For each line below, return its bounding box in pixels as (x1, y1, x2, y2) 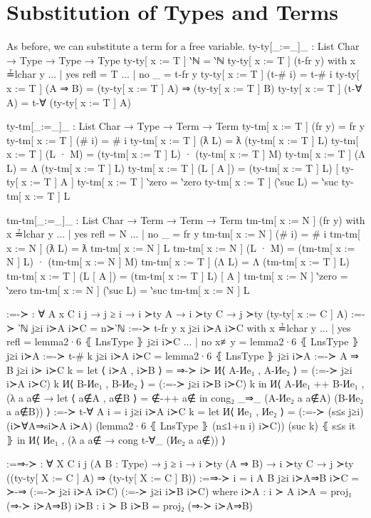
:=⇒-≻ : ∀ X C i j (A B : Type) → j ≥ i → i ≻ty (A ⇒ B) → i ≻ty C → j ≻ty (6, 456, 354, 471)
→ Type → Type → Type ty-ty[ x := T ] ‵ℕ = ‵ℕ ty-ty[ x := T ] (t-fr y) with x (6, 52, 356, 67)
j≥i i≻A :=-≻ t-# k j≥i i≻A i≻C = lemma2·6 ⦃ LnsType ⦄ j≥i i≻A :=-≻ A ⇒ (6, 348, 360, 362)
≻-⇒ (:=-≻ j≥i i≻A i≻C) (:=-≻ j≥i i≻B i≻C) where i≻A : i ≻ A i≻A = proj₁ (6, 484, 352, 499)
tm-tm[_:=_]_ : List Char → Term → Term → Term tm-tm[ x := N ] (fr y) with (6, 212, 365, 227)
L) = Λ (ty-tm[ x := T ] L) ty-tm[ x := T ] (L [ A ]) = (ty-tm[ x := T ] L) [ (6, 160, 339, 175)
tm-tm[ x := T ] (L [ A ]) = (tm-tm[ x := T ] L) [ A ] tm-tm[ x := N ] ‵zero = (6, 268, 348, 283)
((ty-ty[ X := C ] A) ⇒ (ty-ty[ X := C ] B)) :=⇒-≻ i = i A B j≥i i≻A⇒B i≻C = (6, 469, 360, 484)
